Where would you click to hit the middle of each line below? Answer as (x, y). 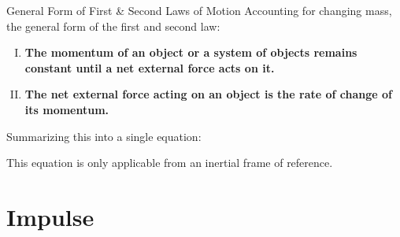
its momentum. (67, 109)
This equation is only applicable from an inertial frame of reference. (170, 163)
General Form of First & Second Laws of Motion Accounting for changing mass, (199, 10)
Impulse (50, 216)
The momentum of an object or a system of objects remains (191, 52)
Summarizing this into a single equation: (104, 136)
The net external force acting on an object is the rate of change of (209, 94)
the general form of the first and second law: (113, 26)
